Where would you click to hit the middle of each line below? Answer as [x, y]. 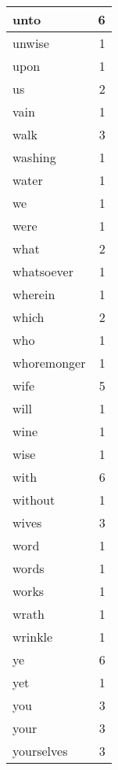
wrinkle [33, 637]
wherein [34, 294]
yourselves [40, 751]
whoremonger [49, 363]
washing [34, 157]
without [34, 500]
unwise [31, 43]
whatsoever [43, 271]
